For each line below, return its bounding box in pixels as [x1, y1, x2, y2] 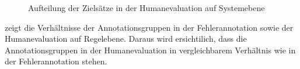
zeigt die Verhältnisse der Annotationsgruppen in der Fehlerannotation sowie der [5, 21, 294, 33]
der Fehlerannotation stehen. [5, 55, 107, 67]
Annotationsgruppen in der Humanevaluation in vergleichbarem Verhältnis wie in [5, 43, 296, 56]
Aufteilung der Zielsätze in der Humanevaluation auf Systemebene [28, 2, 265, 13]
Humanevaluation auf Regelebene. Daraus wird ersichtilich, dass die [5, 32, 247, 45]
